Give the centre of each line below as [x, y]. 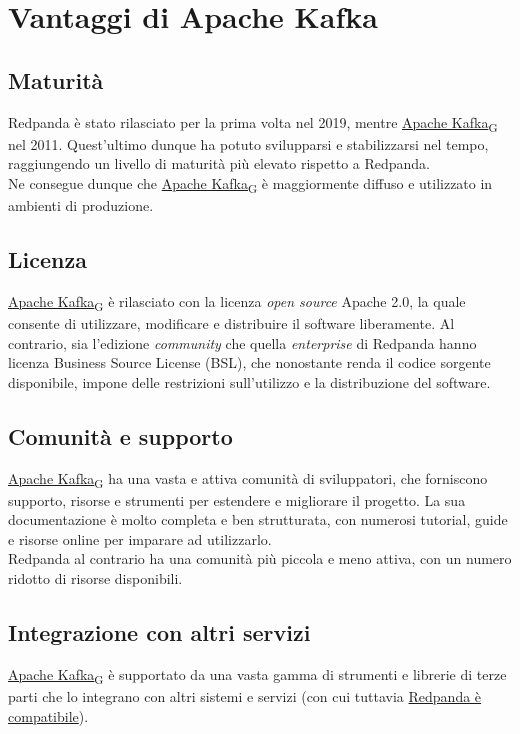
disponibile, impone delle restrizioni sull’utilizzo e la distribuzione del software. [249, 381]
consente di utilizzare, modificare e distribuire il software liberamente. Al [231, 322]
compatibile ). [48, 715]
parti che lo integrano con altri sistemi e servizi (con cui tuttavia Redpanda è [245, 695]
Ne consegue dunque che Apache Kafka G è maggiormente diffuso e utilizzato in [250, 184]
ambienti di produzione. [81, 205]
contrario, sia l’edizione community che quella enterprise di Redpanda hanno [242, 342]
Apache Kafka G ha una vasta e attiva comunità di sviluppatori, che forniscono [248, 479]
